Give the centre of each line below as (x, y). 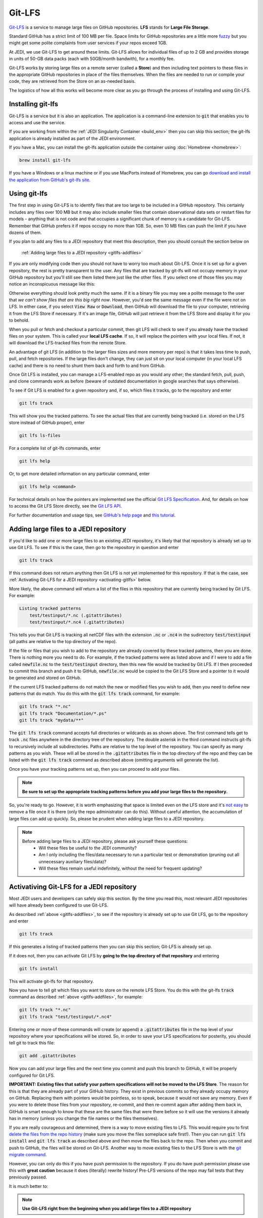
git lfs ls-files (40, 436)
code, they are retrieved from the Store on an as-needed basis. (72, 81)
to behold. (19, 320)
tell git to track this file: (32, 1043)
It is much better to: (28, 1186)
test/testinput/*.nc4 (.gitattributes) (77, 622)
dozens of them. (25, 232)
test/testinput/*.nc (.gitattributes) (76, 615)
